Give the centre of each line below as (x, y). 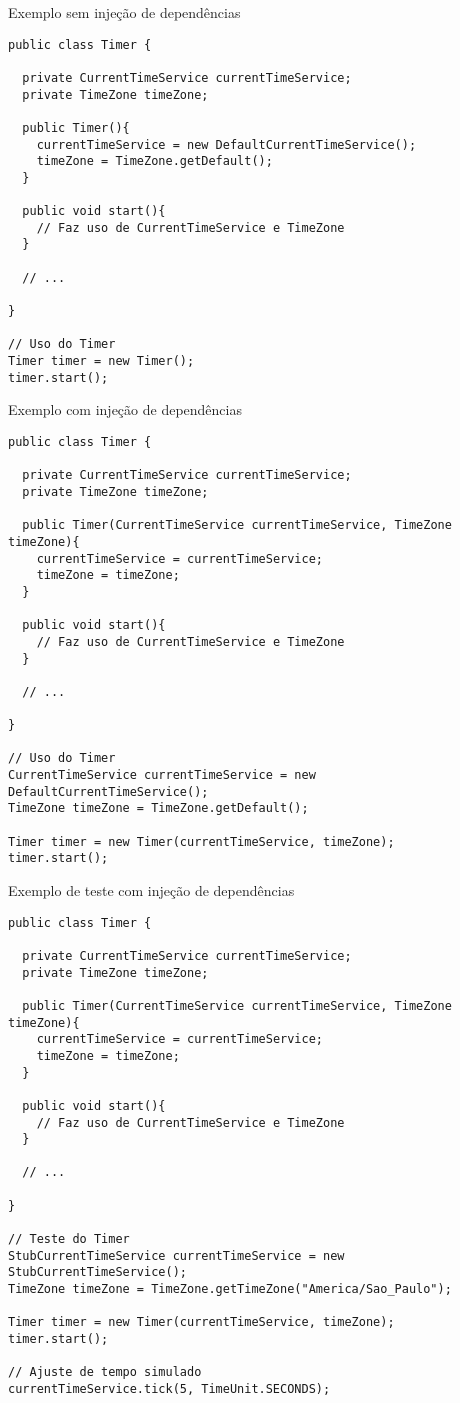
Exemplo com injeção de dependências (125, 409)
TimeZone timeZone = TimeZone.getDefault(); (158, 808)
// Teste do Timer (69, 1239)
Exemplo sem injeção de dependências (124, 12)
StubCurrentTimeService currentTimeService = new (176, 1255)
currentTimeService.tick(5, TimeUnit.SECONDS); (169, 1389)
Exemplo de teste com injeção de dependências (151, 890)
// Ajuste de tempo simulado (105, 1372)
